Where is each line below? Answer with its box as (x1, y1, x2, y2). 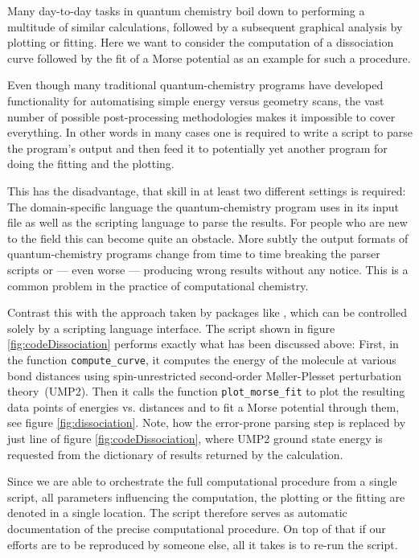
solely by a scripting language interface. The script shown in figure (7, 319, 335, 336)
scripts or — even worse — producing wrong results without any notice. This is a (7, 261, 409, 277)
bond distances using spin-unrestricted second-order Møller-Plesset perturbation (7, 367, 401, 384)
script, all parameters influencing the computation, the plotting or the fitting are (7, 488, 405, 505)
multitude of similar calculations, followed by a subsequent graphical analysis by (7, 18, 403, 35)
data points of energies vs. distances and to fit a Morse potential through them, (7, 398, 400, 415)
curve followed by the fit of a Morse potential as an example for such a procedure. (7, 49, 411, 66)
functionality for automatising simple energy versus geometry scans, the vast (7, 92, 384, 109)
